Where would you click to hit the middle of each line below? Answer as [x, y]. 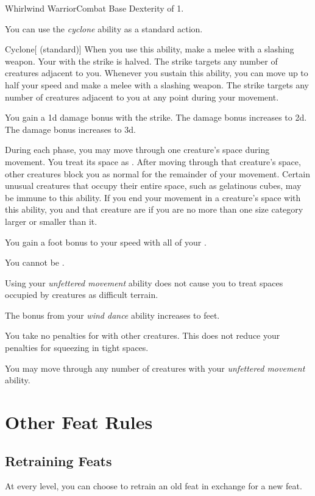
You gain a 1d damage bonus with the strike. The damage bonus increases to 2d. [156, 117]
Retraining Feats [58, 460]
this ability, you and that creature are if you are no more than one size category [154, 209]
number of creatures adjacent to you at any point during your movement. [142, 97]
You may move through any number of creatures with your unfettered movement [155, 368]
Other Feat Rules [79, 422]
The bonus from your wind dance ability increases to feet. [112, 315]
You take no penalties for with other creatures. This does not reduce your [143, 335]
